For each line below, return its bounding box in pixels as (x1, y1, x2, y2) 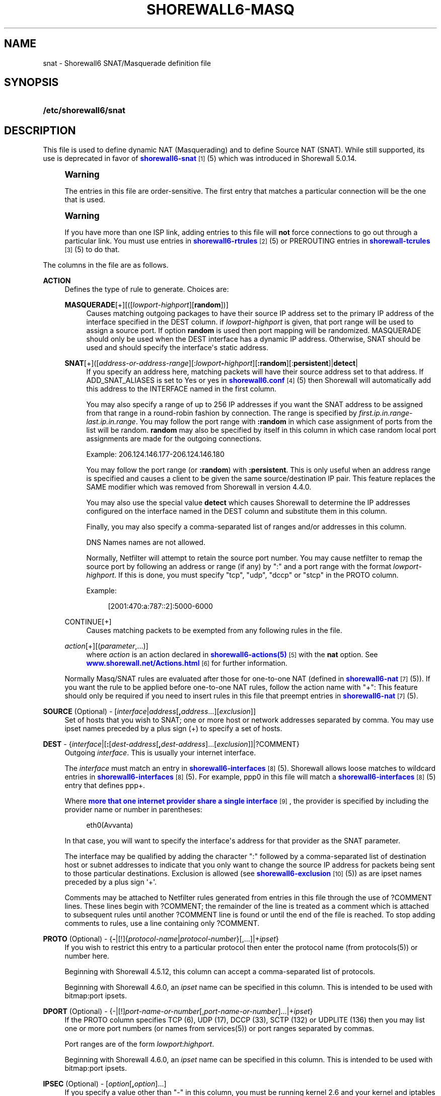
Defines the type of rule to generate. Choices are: (64, 285, 229, 294)
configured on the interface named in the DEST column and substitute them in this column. (86, 507, 387, 516)
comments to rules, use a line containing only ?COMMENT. (64, 919, 260, 928)
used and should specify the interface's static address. (86, 343, 268, 352)
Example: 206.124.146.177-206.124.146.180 (86, 450, 225, 459)
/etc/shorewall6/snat (43, 105, 125, 116)
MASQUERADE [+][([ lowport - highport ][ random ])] (64, 300, 229, 309)
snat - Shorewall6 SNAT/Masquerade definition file (43, 58, 211, 67)
